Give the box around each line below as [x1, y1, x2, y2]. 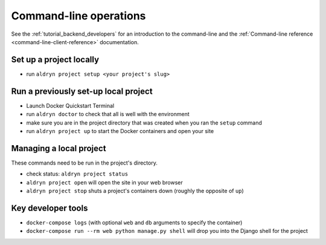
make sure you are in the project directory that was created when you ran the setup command [26, 119, 263, 126]
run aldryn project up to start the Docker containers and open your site [26, 127, 214, 134]
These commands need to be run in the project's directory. [11, 159, 158, 166]
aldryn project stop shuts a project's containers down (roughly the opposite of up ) [26, 188, 244, 194]
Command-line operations [11, 9, 146, 22]
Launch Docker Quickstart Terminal [26, 102, 115, 109]
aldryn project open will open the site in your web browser [26, 178, 184, 186]
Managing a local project [11, 143, 106, 154]
